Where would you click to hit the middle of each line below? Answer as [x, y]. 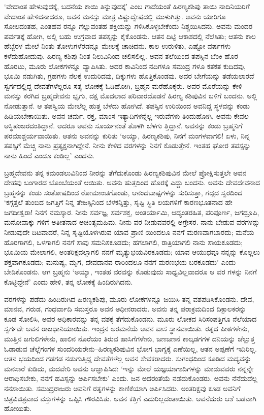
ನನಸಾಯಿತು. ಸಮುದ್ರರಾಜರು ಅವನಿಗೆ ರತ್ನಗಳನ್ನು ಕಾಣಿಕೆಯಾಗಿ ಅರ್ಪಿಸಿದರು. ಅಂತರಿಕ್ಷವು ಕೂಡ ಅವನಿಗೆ [122, 388]
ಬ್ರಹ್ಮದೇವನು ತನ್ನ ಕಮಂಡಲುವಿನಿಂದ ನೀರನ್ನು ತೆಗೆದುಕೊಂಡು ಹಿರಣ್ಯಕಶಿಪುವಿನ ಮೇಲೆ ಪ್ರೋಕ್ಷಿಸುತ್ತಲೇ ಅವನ [125, 172]
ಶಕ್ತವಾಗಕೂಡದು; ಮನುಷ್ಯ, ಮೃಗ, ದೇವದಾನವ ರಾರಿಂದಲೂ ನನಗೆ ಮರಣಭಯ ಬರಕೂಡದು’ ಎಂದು [120, 262]
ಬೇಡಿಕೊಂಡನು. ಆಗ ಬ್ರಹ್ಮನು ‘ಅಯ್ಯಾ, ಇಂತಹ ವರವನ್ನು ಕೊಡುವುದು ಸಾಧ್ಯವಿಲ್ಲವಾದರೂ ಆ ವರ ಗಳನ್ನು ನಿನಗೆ [130, 272]
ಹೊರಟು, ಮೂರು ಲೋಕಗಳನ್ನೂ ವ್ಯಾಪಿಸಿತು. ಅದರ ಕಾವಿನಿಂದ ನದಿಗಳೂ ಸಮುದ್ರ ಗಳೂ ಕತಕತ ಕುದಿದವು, [125, 66]
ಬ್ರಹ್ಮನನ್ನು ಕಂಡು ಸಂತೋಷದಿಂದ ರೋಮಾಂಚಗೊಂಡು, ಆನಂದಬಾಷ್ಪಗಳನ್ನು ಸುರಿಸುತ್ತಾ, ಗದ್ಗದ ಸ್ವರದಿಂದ [123, 192]
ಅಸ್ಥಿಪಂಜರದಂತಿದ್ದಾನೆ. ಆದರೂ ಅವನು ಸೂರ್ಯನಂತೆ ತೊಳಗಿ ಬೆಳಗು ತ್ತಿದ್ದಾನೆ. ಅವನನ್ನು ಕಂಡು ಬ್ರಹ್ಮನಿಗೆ [123, 126]
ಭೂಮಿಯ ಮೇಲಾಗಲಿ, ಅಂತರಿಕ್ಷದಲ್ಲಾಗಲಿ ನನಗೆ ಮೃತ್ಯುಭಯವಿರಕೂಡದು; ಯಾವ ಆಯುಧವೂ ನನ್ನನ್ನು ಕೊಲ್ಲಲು [132, 252]
